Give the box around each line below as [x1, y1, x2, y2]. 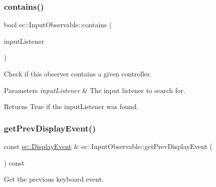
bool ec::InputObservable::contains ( [4, 19, 112, 30]
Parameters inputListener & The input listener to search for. [4, 85, 186, 95]
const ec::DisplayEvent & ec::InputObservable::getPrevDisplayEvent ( [4, 141, 213, 151]
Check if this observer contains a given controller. [4, 69, 152, 78]
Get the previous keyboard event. [4, 174, 104, 184]
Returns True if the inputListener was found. [4, 101, 139, 112]
